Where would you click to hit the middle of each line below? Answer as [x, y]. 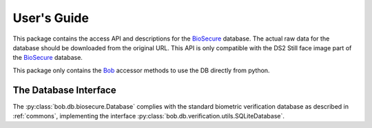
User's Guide [51, 18]
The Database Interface [64, 90]
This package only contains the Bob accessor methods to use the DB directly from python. [141, 70]
